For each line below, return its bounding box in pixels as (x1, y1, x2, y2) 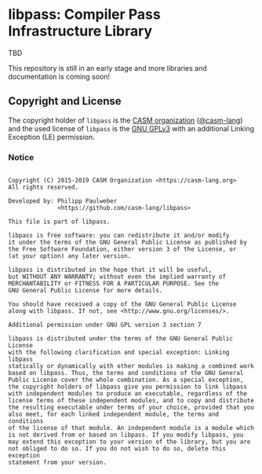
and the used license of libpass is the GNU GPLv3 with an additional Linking (8, 123, 255, 133)
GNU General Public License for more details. (8, 287, 163, 295)
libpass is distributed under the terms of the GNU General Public (8, 335, 234, 343)
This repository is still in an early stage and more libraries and (8, 63, 207, 72)
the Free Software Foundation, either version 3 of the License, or (8, 245, 237, 253)
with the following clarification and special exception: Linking (8, 348, 230, 357)
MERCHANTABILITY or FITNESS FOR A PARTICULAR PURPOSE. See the (8, 280, 220, 288)
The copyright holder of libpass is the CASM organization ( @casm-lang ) (8, 116, 243, 125)
